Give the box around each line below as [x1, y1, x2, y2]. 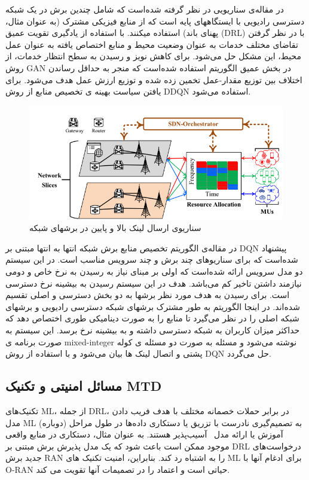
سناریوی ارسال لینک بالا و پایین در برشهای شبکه [29, 221, 201, 234]
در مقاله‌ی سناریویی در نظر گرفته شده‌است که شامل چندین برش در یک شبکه [5, 3, 284, 15]
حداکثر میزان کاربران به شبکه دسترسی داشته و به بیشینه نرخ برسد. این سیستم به [5, 323, 300, 336]
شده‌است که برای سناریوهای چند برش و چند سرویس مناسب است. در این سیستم [5, 253, 298, 266]
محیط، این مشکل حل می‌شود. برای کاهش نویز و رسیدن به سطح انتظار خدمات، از [5, 50, 301, 62]
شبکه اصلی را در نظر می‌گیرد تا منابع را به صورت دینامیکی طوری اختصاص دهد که [5, 312, 299, 324]
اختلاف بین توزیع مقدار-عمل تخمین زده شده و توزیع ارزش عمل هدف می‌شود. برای [5, 73, 302, 86]
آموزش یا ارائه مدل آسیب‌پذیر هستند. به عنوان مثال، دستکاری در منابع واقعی [5, 428, 283, 440]
